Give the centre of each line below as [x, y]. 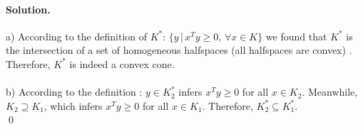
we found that [296, 36]
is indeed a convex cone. [122, 63]
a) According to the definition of [77, 36]
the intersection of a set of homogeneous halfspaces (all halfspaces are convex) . [179, 50]
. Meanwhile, [330, 92]
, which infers [73, 105]
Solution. [28, 9]
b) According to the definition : [74, 92]
